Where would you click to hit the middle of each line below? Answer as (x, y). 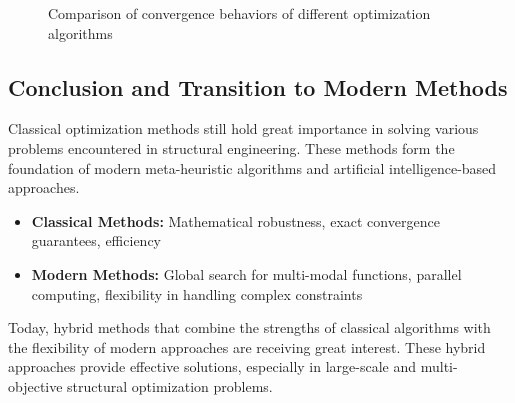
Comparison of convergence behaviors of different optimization (239, 13)
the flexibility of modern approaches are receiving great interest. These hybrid (247, 346)
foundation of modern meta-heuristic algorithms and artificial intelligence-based (252, 167)
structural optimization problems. (170, 385)
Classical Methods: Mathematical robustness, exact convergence (235, 220)
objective (35, 385)
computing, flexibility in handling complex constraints (197, 293)
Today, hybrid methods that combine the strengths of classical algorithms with (249, 327)
